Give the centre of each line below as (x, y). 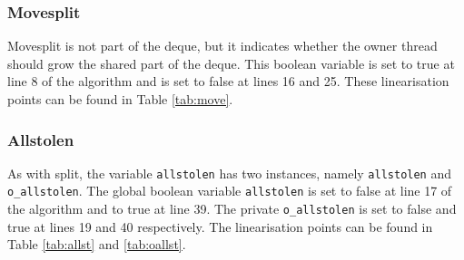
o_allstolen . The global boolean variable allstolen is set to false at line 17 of (230, 191)
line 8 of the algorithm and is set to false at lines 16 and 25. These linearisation (228, 81)
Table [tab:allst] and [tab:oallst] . (97, 244)
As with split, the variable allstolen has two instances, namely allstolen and (230, 173)
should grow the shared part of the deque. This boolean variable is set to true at (231, 63)
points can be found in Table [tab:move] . (120, 99)
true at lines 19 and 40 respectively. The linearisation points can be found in (220, 226)
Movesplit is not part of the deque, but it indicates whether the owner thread (222, 46)
